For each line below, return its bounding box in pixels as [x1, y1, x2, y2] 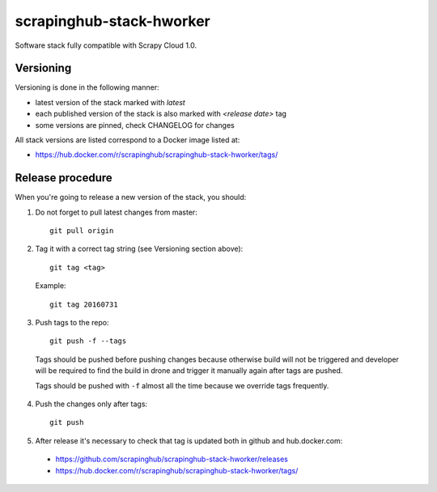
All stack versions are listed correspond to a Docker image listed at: [15, 135, 240, 145]
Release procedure [15, 171, 112, 185]
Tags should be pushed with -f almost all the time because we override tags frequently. [35, 380, 329, 390]
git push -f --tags [49, 337, 127, 346]
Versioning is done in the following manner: [15, 83, 159, 92]
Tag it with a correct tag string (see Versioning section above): [35, 244, 244, 254]
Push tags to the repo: [35, 318, 109, 328]
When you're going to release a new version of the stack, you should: [15, 193, 247, 202]
